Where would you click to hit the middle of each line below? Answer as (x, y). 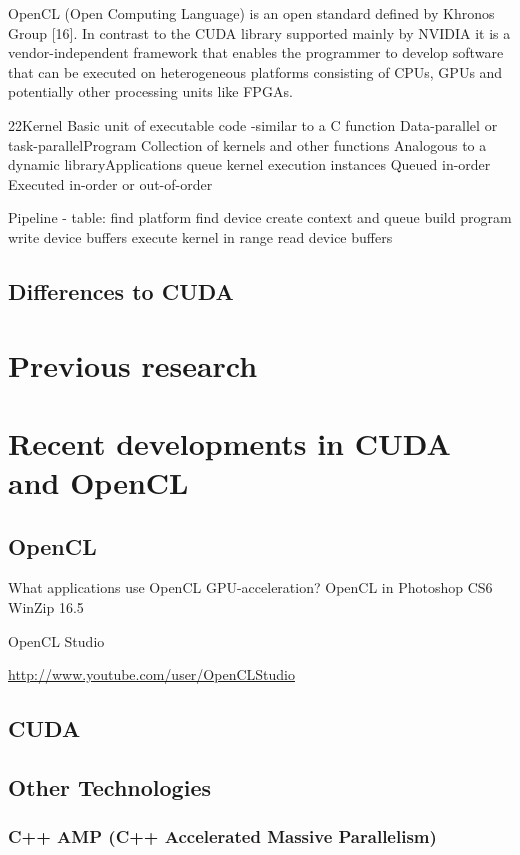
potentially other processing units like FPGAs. (150, 91)
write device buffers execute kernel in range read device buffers (200, 236)
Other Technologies (109, 787)
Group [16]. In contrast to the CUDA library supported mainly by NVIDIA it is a (259, 32)
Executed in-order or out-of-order (110, 183)
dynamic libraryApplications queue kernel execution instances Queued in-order (249, 164)
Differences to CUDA (121, 290)
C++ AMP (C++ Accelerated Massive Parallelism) (222, 836)
